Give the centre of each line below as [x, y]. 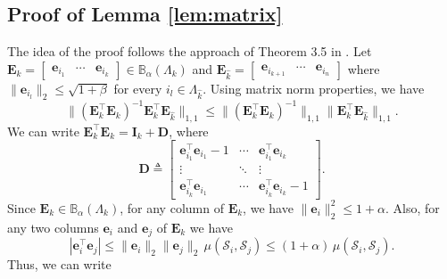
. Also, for [413, 207]
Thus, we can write [59, 264]
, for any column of [172, 207]
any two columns [53, 227]
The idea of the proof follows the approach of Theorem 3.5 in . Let [190, 51]
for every [138, 88]
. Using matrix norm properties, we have [314, 88]
